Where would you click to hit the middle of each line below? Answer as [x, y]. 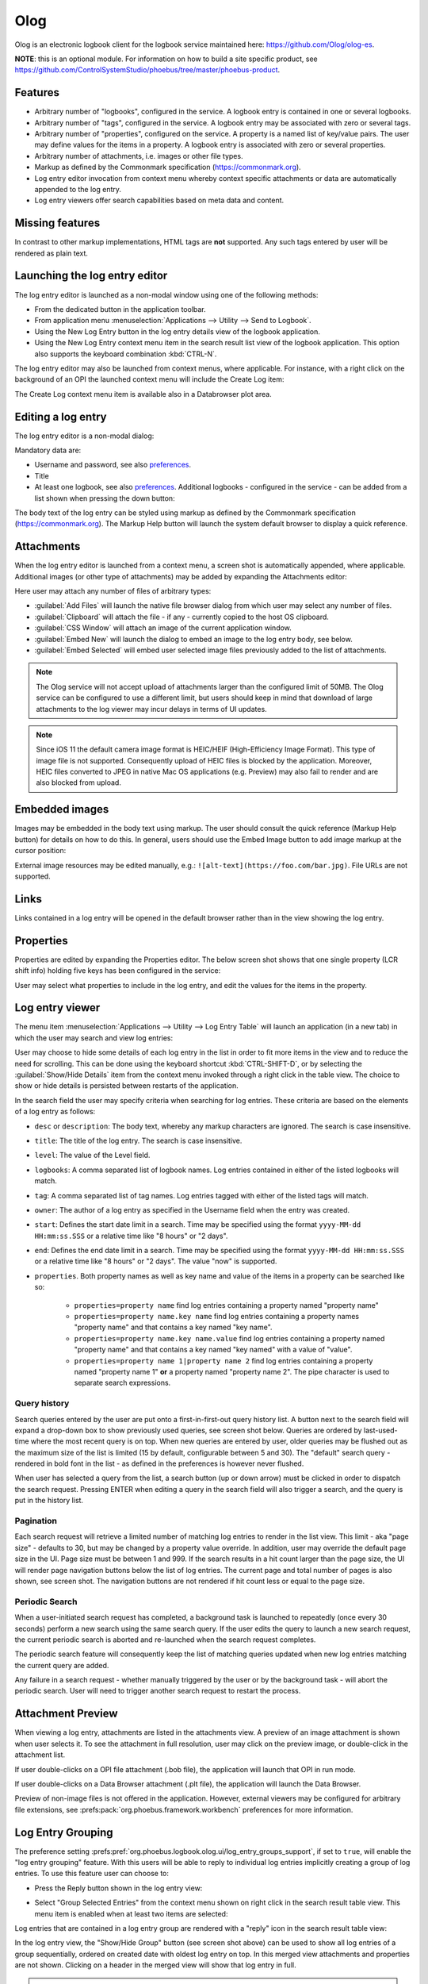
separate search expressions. [122, 1383]
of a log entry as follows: [55, 1112]
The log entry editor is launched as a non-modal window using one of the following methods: [166, 294]
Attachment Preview [66, 1714]
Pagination [36, 1521]
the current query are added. [62, 1665]
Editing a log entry [61, 417]
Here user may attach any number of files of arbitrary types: [113, 591]
